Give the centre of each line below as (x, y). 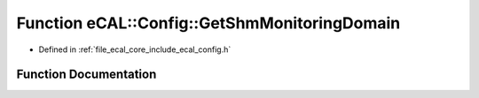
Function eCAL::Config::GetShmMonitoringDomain (208, 23)
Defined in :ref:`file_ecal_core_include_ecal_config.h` (135, 49)
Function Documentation (86, 75)
